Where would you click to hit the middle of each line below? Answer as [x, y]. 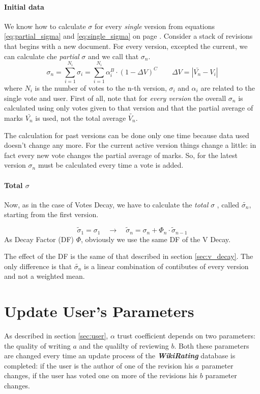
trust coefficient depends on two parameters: [186, 336]
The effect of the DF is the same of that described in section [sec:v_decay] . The [129, 256]
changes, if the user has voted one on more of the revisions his [101, 375]
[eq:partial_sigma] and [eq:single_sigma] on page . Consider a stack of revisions [128, 36]
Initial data [24, 6]
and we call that [113, 56]
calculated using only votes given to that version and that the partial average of [129, 108]
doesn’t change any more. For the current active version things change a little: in [130, 145]
